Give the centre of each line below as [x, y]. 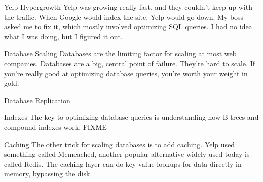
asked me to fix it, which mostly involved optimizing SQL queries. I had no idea [128, 27]
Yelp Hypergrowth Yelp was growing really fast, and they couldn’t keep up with [128, 7]
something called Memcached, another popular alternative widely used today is [127, 154]
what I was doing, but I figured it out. [63, 36]
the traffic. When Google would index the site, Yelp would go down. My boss [124, 16]
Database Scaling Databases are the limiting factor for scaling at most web [120, 53]
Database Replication [37, 100]
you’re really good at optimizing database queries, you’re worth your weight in [126, 73]
